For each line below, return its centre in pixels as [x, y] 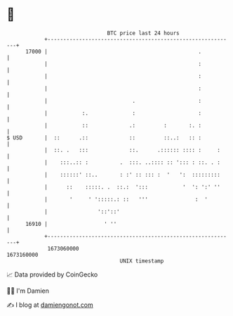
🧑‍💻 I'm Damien [28, 291]
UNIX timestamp [142, 261]
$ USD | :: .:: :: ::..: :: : [104, 138]
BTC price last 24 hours [143, 33]
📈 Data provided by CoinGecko [52, 274]
